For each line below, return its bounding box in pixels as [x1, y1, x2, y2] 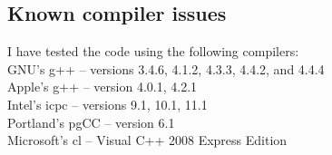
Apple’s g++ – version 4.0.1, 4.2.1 [7, 77, 198, 96]
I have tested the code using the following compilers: [7, 42, 299, 61]
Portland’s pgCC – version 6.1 [7, 112, 175, 131]
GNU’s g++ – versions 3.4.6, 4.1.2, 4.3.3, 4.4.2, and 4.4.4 [7, 59, 325, 78]
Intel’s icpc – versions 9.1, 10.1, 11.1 [7, 94, 208, 113]
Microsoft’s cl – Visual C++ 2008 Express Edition [7, 131, 288, 150]
